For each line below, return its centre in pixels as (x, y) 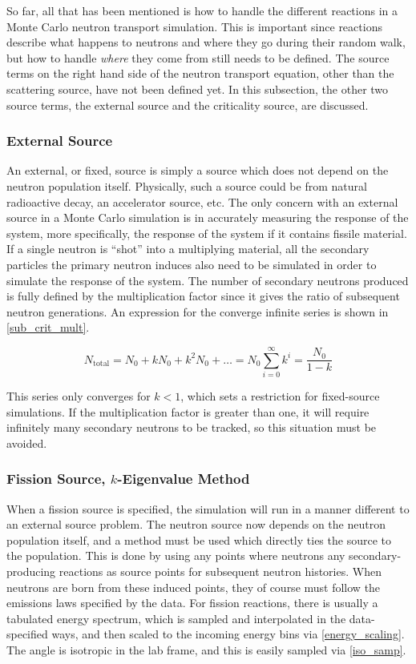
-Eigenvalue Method (184, 479)
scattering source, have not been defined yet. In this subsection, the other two (198, 89)
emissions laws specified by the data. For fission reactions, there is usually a (192, 603)
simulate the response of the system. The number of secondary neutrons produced (208, 280)
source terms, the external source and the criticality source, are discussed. (188, 105)
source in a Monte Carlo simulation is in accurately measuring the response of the (208, 217)
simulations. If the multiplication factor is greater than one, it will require (188, 411)
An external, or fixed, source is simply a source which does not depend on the (198, 170)
